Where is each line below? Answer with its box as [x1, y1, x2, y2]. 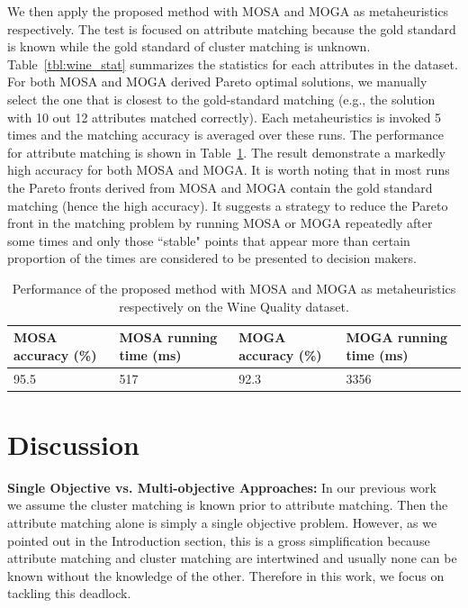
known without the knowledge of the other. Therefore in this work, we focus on [7, 566, 445, 585]
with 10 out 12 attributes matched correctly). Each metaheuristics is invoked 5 [7, 107, 442, 126]
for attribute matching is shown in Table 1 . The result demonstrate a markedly [7, 142, 446, 161]
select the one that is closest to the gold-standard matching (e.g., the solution [7, 89, 436, 108]
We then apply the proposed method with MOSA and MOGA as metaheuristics [7, 2, 449, 20]
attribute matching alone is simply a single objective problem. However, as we [7, 513, 437, 531]
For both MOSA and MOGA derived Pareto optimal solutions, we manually [7, 72, 427, 91]
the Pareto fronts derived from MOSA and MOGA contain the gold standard [7, 177, 433, 196]
